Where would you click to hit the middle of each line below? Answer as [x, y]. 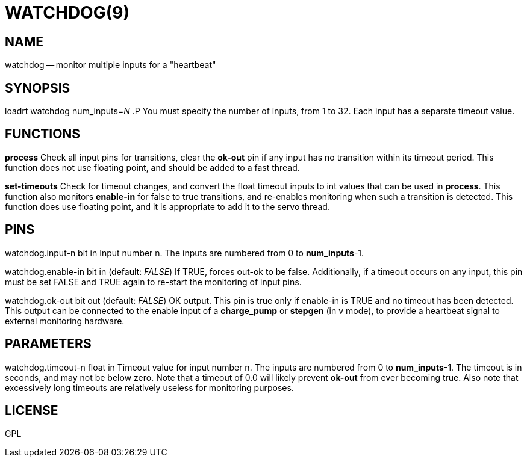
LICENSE [32, 410]
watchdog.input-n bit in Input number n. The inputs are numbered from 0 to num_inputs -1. [185, 253]
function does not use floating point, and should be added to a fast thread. [152, 167]
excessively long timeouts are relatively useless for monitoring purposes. [149, 387]
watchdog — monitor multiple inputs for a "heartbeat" [111, 65]
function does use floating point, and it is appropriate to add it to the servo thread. [167, 206]
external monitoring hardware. [65, 321]
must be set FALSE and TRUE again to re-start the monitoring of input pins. [153, 282]
